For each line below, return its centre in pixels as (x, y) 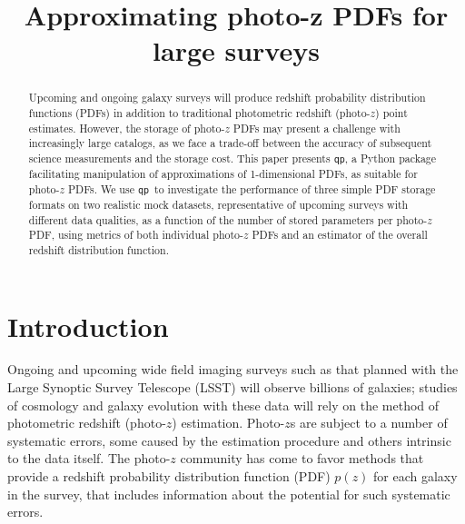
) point (391, 113)
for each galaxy (416, 476)
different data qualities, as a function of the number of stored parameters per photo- (228, 219)
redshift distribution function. (99, 249)
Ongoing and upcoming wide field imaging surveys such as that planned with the (233, 369)
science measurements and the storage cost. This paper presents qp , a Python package (232, 158)
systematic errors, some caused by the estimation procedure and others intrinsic (229, 440)
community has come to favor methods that (302, 458)
